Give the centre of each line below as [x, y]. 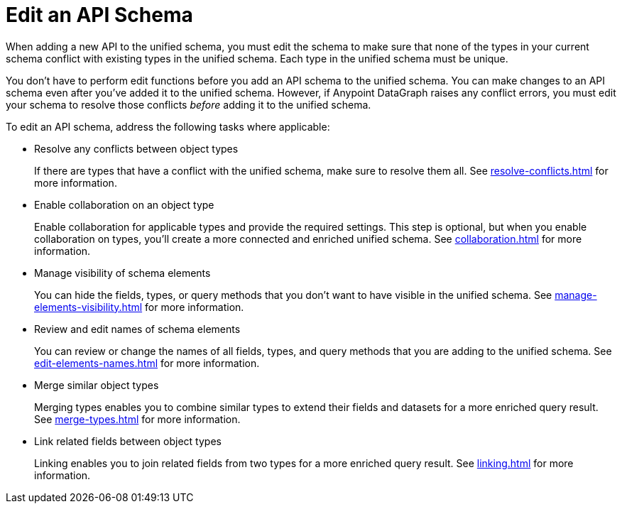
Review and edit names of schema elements [137, 329]
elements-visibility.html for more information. [139, 307]
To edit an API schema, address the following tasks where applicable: [168, 126]
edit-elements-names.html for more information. [147, 363]
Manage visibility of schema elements [122, 273]
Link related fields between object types [128, 441]
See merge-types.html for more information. [137, 419]
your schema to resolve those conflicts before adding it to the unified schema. [189, 104]
